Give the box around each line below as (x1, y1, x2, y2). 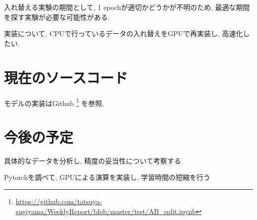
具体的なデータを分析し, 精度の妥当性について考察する (4, 155, 181, 165)
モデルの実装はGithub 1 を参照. (4, 96, 104, 108)
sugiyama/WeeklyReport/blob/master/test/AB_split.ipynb (15, 206, 196, 216)
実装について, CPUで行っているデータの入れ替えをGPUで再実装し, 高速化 (4, 28, 243, 39)
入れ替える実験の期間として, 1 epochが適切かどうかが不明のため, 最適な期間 (4, 2, 250, 12)
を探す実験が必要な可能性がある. (4, 11, 110, 22)
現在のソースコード (4, 67, 128, 87)
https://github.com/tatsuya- (15, 196, 102, 207)
